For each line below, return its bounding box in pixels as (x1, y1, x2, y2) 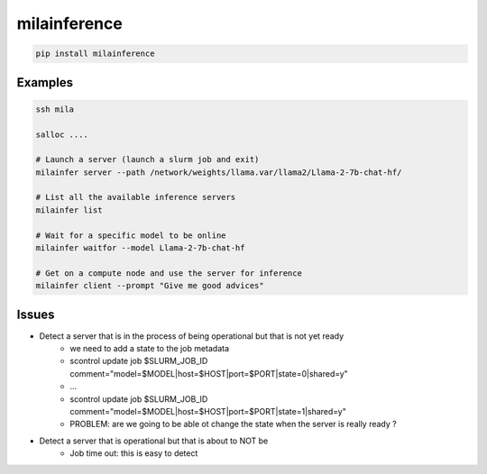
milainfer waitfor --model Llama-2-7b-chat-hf (35, 243, 245, 253)
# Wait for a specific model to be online (35, 230, 226, 241)
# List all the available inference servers (35, 192, 236, 203)
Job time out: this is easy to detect (69, 448, 198, 459)
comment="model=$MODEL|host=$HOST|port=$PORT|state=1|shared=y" (69, 406, 346, 417)
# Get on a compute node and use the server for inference (35, 268, 302, 278)
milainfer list (35, 205, 103, 215)
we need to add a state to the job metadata (69, 343, 230, 354)
